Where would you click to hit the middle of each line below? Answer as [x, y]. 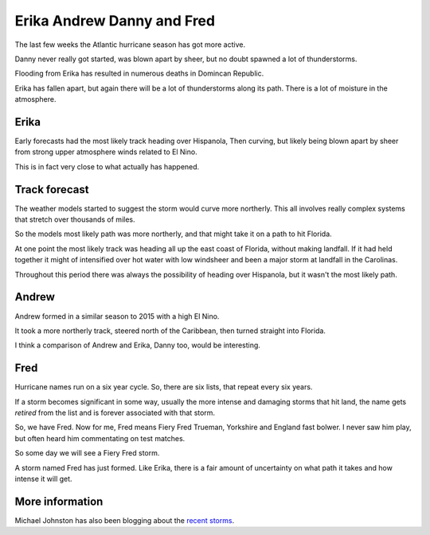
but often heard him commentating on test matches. [100, 438]
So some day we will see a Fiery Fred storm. [87, 453]
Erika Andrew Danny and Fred [115, 21]
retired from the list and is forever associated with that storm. [115, 413]
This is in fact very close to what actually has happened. [107, 166]
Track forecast [52, 190]
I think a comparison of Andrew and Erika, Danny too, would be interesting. [137, 345]
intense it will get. [43, 479]
